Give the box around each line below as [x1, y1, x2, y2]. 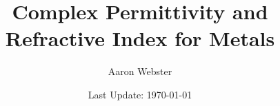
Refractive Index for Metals [5, 24, 275, 52]
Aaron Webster [108, 64, 172, 78]
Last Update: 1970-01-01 [88, 87, 192, 101]
